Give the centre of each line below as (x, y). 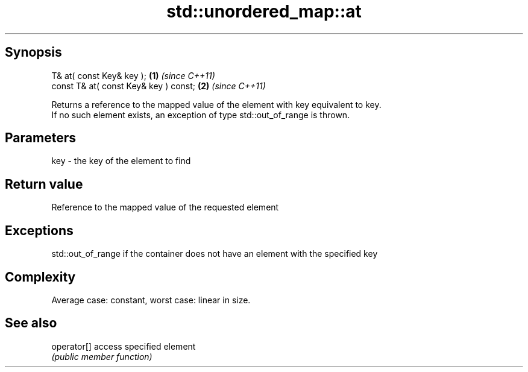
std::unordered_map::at (264, 11)
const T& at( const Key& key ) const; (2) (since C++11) (159, 86)
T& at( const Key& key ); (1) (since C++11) (133, 75)
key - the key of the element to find (121, 161)
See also (31, 323)
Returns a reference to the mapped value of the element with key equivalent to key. (216, 104)
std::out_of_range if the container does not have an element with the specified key (215, 254)
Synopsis (33, 52)
